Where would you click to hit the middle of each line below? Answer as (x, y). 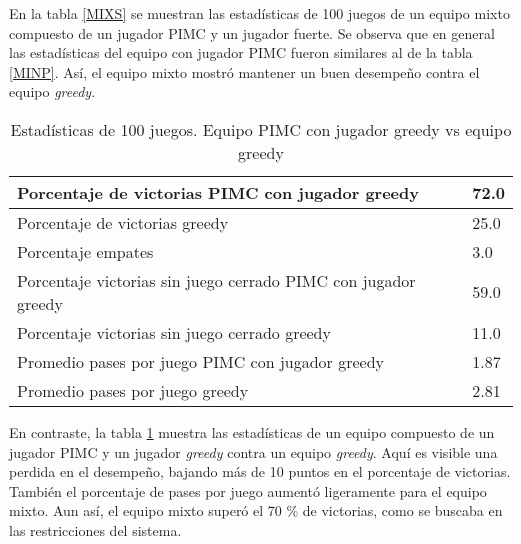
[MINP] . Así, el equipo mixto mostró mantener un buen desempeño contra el (244, 71)
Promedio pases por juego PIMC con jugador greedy (201, 361)
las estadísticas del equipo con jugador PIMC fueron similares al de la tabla (241, 52)
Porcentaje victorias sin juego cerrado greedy (174, 332)
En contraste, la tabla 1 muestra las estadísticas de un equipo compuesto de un (252, 431)
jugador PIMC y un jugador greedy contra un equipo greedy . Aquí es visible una (253, 451)
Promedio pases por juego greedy (133, 390)
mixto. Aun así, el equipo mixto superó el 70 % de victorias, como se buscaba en (256, 510)
